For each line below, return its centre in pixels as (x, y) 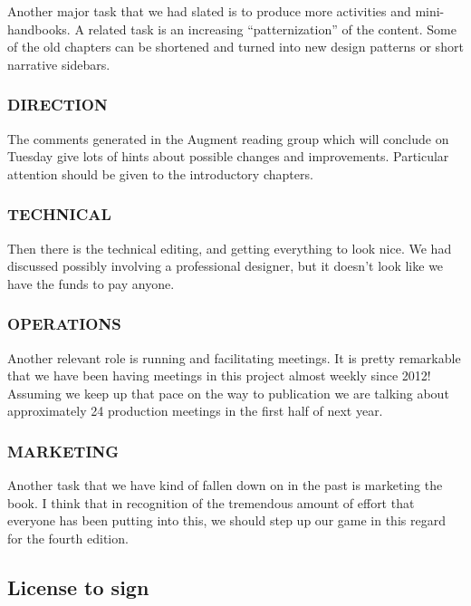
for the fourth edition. (68, 538)
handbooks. (39, 29)
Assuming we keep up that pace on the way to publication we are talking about (228, 393)
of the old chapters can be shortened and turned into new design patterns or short (235, 47)
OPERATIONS (64, 324)
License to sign (78, 587)
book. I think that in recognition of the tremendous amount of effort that (211, 502)
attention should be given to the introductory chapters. (160, 173)
